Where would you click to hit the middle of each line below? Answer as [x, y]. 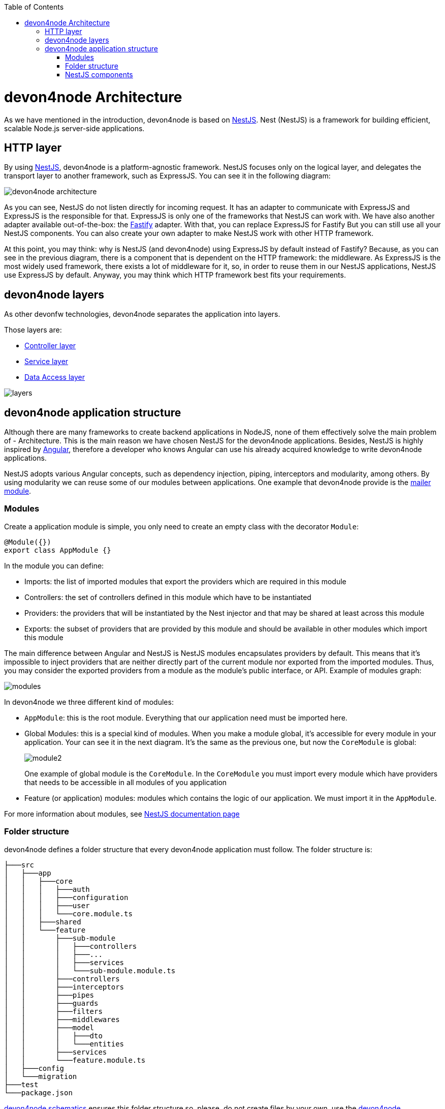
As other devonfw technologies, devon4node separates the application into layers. [142, 314]
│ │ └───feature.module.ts [75, 1060]
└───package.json [38, 1092]
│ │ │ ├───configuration [66, 897]
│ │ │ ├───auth [47, 889]
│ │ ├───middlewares [62, 1019]
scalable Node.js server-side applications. [74, 128]
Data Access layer [55, 377]
